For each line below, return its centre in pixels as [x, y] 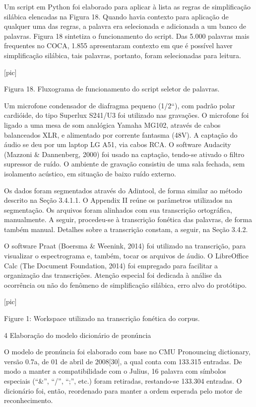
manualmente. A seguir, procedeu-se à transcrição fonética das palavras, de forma [128, 219]
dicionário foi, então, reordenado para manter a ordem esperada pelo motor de [123, 390]
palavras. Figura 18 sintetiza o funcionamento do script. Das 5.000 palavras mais [127, 36]
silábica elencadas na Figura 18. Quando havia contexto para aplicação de [116, 16]
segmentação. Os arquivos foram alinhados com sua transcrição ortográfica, [118, 209]
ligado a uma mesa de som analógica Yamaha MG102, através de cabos [112, 124]
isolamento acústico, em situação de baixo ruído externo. [90, 173]
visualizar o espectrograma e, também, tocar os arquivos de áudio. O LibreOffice [127, 256]
